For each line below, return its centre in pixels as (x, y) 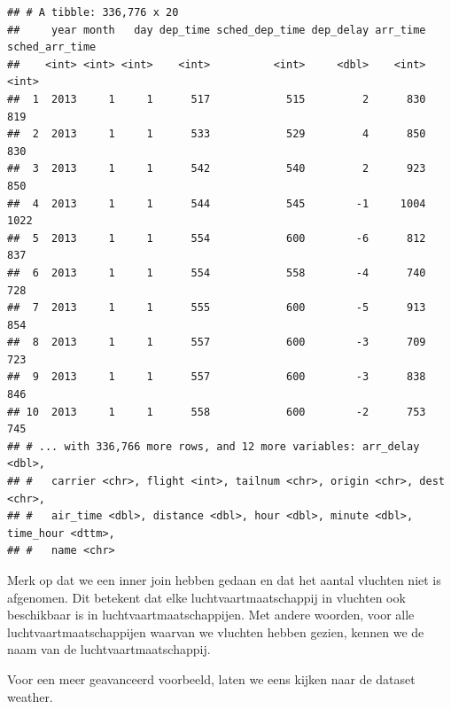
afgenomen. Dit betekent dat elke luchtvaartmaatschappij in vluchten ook (206, 597)
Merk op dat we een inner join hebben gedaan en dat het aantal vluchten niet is (224, 580)
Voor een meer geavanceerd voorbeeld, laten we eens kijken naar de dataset (211, 678)
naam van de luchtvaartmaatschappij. (109, 649)
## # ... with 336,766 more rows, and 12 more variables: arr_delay (214, 446)
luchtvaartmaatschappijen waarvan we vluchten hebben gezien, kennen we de (216, 631)
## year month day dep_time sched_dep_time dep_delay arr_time (217, 30)
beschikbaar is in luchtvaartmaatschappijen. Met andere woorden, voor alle (211, 615)
